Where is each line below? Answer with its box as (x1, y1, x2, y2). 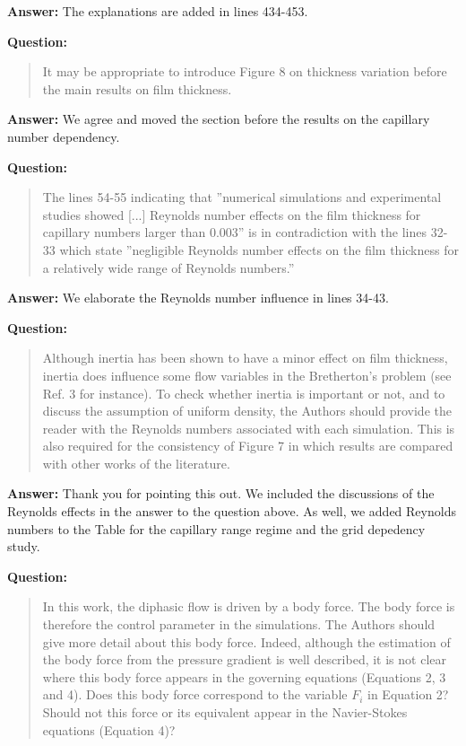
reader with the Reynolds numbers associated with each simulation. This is (42, 418, 455, 437)
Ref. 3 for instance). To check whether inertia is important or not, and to (42, 383, 445, 402)
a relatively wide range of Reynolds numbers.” (42, 258, 295, 276)
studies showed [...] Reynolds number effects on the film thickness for (42, 205, 421, 224)
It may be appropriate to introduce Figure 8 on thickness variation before (42, 62, 447, 81)
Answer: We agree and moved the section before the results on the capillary (7, 110, 430, 128)
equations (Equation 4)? (42, 720, 176, 739)
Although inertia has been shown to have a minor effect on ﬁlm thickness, (42, 348, 448, 367)
